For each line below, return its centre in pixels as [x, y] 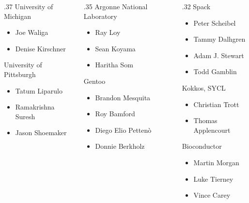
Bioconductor [202, 146]
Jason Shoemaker [41, 133]
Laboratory [100, 16]
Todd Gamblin [215, 71]
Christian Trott [216, 104]
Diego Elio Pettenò [123, 130]
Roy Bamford [115, 114]
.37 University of [29, 6]
